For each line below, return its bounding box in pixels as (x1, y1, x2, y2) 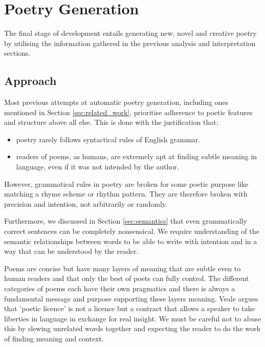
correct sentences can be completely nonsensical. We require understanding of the (4, 226, 259, 236)
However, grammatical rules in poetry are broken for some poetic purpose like (4, 178, 249, 189)
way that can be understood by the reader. (4, 246, 139, 256)
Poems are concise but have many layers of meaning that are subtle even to (4, 263, 241, 273)
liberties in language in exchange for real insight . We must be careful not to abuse (4, 313, 261, 323)
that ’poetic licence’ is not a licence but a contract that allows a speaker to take (4, 303, 255, 314)
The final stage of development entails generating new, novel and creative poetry (4, 28, 257, 38)
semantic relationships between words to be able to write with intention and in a (4, 235, 257, 246)
